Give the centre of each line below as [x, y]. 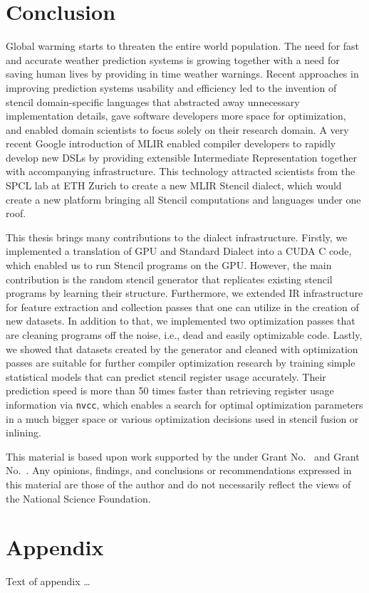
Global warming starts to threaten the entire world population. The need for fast [183, 46]
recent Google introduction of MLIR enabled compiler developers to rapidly [171, 143]
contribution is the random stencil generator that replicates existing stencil [169, 279]
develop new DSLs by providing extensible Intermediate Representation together [181, 157]
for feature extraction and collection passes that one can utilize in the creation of [182, 306]
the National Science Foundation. [78, 498]
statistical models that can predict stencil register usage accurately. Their [166, 376]
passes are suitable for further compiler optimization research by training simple [181, 363]
